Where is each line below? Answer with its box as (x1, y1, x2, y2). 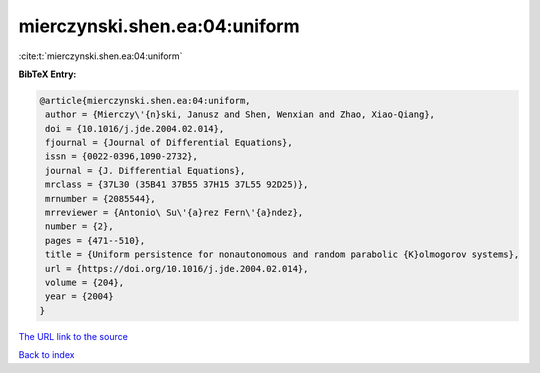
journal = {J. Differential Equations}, (45, 165, 246, 176)
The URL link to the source (18, 330, 129, 342)
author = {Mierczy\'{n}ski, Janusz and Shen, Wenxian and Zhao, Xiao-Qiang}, (45, 109, 435, 120)
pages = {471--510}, (45, 235, 146, 246)
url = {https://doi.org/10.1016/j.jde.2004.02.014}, (45, 263, 309, 274)
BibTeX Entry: (18, 68, 77, 80)
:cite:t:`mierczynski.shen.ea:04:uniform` (18, 50, 183, 62)
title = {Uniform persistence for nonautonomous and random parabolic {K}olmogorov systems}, (45, 249, 520, 260)
